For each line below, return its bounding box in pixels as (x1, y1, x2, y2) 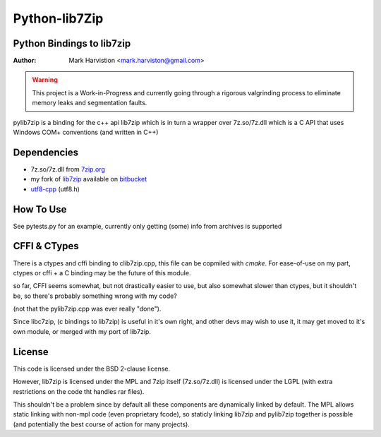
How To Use (13, 203, 67, 215)
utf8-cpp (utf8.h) (30, 184, 80, 193)
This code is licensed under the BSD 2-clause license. (13, 364, 171, 373)
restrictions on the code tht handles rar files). (13, 387, 145, 395)
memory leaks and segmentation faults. (32, 99, 147, 107)
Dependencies (13, 146, 79, 158)
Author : (13, 56, 37, 65)
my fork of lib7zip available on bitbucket (30, 175, 147, 184)
